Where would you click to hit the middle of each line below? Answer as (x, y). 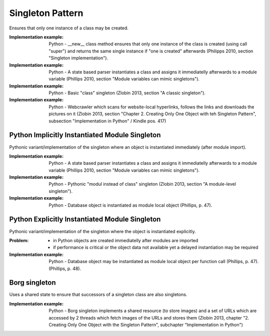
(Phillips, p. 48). (65, 268)
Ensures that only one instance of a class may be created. (69, 28)
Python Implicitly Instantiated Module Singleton (85, 135)
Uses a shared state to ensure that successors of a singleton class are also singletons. (98, 295)
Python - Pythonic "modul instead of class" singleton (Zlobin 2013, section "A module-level (142, 184)
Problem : (19, 240)
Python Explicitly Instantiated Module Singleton (85, 219)
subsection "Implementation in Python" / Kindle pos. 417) (107, 121)
